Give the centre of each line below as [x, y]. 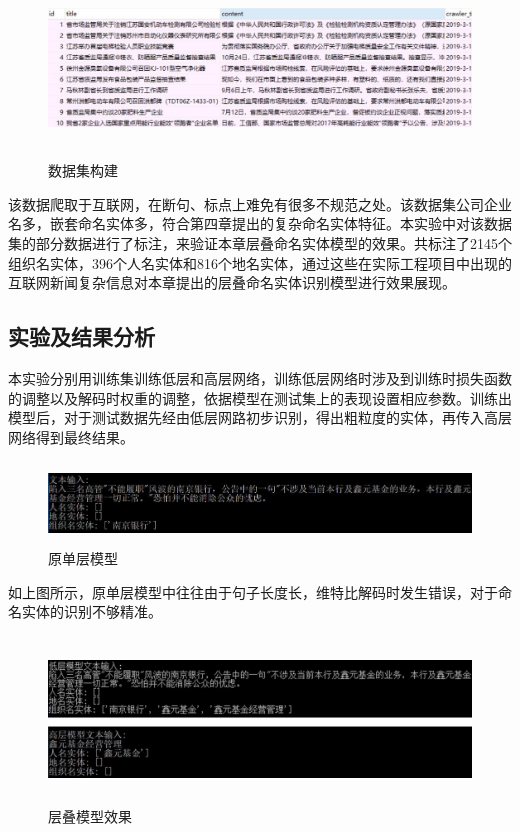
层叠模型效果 [90, 815]
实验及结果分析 [81, 336]
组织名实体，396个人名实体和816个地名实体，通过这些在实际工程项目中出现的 [260, 262]
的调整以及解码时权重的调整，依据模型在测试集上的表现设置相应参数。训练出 [260, 397]
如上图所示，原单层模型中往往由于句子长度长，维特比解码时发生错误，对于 [253, 591]
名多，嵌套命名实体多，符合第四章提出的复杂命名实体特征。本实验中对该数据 [260, 223]
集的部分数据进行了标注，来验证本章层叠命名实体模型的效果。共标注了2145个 [260, 243]
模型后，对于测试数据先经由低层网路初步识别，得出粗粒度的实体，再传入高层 [260, 417]
